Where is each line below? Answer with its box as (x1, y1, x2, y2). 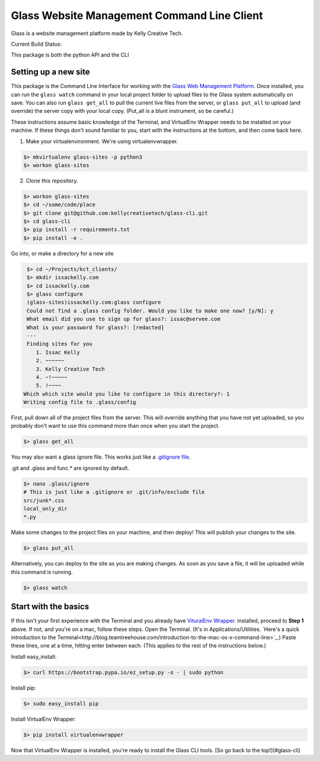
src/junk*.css (23, 497, 65, 504)
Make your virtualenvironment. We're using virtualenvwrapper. (25, 137, 178, 145)
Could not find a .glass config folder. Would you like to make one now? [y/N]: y (27, 307, 274, 314)
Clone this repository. (25, 177, 78, 184)
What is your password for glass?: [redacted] (27, 324, 164, 331)
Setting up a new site (11, 67, 90, 77)
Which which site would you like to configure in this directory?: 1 (23, 390, 230, 397)
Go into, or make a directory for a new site (11, 250, 114, 257)
